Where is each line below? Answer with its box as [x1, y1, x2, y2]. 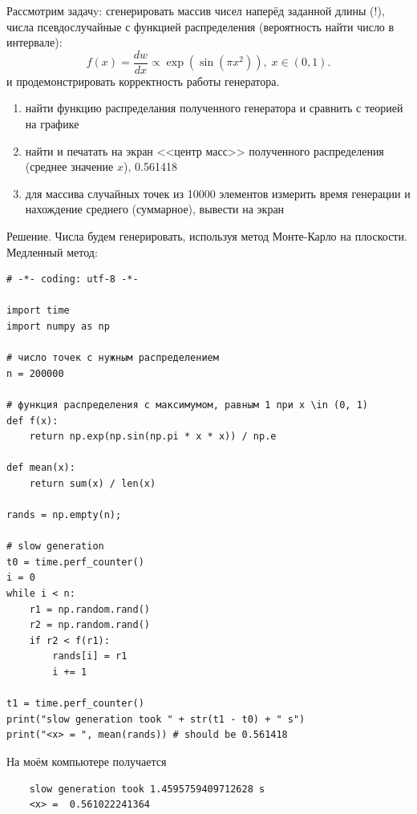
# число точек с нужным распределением [6, 352, 219, 364]
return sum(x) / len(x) [29, 477, 156, 489]
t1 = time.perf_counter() [6, 698, 144, 710]
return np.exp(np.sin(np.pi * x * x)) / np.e [29, 431, 277, 443]
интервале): [6, 34, 63, 51]
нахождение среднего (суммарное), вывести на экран [25, 200, 285, 217]
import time [6, 305, 70, 317]
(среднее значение [25, 158, 114, 175]
